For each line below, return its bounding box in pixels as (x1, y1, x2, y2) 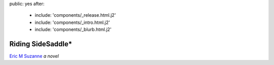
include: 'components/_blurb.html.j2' (35, 26, 112, 32)
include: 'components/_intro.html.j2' (35, 19, 110, 25)
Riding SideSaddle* (9, 40, 73, 48)
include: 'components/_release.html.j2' (35, 12, 116, 18)
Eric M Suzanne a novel (9, 53, 59, 59)
